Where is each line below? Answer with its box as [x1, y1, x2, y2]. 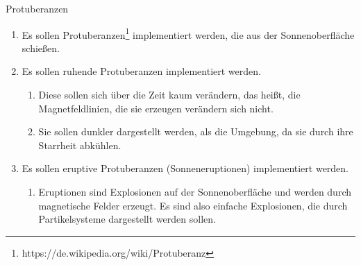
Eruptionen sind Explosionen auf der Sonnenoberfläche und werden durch [38, 185, 351, 198]
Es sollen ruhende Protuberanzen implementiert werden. [22, 64, 261, 78]
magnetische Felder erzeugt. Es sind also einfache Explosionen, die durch [38, 198, 348, 212]
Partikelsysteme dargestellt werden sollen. [38, 212, 216, 226]
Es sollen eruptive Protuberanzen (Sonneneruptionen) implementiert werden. [22, 161, 349, 176]
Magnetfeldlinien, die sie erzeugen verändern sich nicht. [38, 101, 274, 115]
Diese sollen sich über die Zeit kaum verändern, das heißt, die [38, 87, 301, 102]
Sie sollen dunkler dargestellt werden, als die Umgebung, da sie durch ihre [38, 124, 353, 139]
